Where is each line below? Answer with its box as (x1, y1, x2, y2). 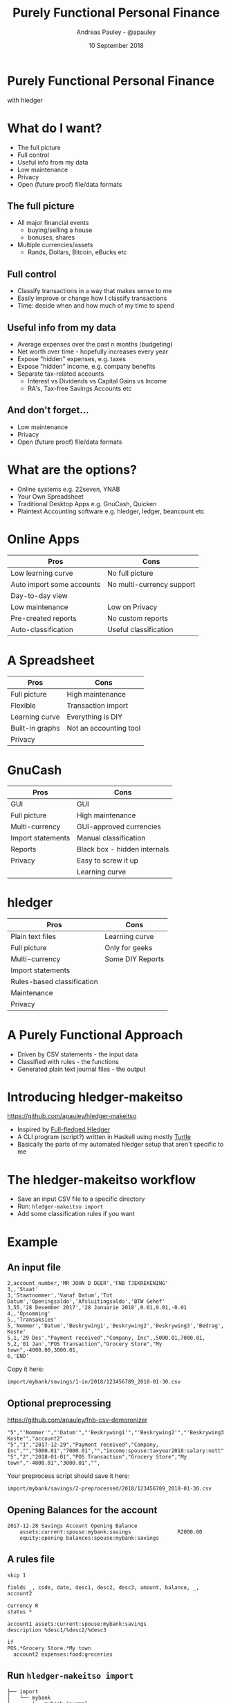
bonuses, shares (27, 233, 75, 242)
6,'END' (7, 1353, 30, 1360)
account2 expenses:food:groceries (13, 1651, 113, 1658)
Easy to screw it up (76, 856, 138, 865)
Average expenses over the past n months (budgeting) (17, 340, 173, 349)
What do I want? (7, 120, 102, 136)
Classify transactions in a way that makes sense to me (17, 287, 172, 295)
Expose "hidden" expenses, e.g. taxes (17, 355, 127, 363)
